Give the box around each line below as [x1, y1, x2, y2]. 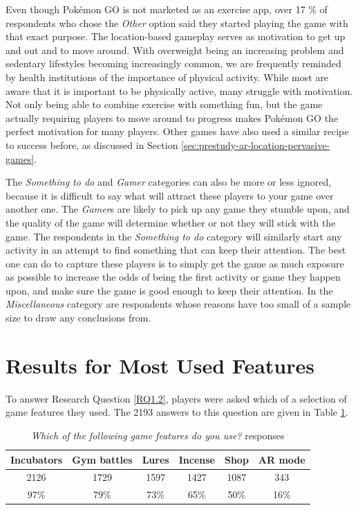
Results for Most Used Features [6, 351, 314, 379]
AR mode [258, 452, 305, 466]
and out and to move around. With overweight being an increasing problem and [6, 42, 344, 57]
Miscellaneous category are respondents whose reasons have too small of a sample [6, 297, 351, 311]
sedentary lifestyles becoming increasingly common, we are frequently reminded [6, 56, 341, 71]
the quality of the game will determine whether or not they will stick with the [6, 215, 336, 229]
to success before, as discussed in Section [6, 137, 178, 152]
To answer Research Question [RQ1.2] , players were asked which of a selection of [6, 391, 347, 405]
